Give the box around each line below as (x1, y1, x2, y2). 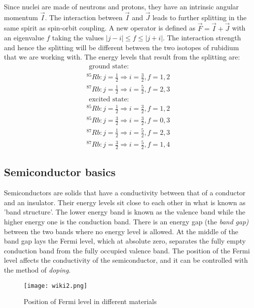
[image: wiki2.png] (24, 282, 87, 289)
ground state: (89, 63, 129, 70)
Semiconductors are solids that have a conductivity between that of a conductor (4, 187, 246, 198)
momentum (4, 12, 38, 22)
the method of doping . (4, 264, 71, 275)
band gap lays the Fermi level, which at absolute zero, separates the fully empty (4, 236, 246, 246)
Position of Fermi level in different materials (24, 296, 157, 307)
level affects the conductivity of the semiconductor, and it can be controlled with (4, 255, 248, 265)
